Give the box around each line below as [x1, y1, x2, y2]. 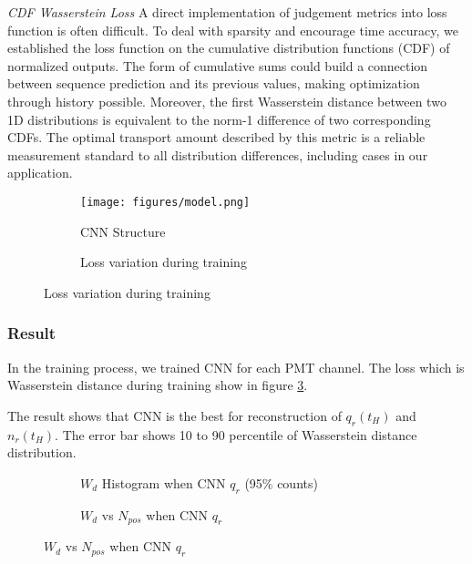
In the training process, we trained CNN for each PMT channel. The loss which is [7, 357, 465, 376]
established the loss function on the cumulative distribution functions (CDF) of [7, 38, 450, 57]
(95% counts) [244, 473, 318, 492]
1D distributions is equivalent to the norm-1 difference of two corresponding [7, 109, 431, 128]
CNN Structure [80, 221, 166, 241]
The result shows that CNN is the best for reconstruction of [7, 405, 342, 425]
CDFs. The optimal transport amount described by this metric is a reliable [7, 128, 426, 147]
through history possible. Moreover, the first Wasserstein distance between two [7, 91, 446, 110]
